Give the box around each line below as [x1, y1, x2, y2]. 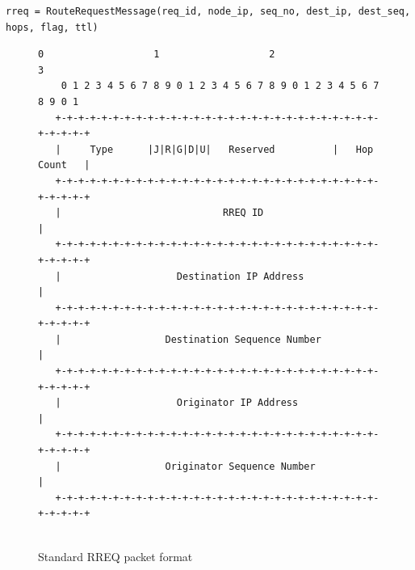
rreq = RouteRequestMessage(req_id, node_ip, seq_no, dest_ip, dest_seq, [6, 6, 411, 17]
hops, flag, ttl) [6, 21, 99, 33]
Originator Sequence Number [165, 460, 316, 472]
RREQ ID [223, 207, 264, 219]
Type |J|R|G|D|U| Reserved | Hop [90, 143, 374, 155]
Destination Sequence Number [165, 333, 321, 345]
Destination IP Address [176, 270, 304, 282]
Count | [38, 159, 90, 171]
